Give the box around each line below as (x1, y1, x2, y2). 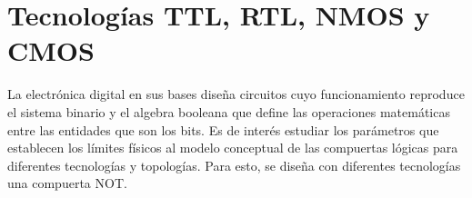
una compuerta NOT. (7, 173, 127, 193)
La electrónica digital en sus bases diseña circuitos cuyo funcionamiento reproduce (7, 84, 465, 104)
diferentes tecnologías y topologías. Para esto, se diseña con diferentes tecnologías (7, 155, 461, 174)
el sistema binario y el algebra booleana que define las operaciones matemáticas (7, 102, 450, 121)
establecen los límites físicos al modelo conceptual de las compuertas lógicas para (7, 138, 458, 157)
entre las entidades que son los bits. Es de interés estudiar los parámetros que (7, 120, 439, 139)
